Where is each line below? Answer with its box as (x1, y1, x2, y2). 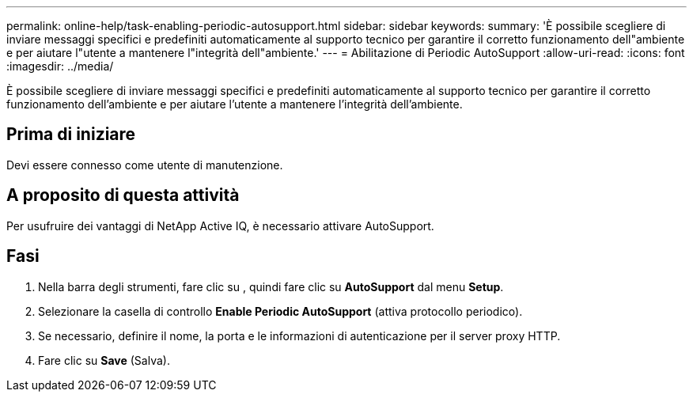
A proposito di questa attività (6, 185, 240, 206)
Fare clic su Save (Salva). (38, 353, 170, 367)
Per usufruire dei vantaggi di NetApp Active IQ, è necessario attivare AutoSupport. (6, 218, 434, 233)
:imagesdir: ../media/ (6, 59, 114, 73)
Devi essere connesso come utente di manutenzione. (6, 157, 283, 172)
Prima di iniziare (6, 124, 136, 145)
